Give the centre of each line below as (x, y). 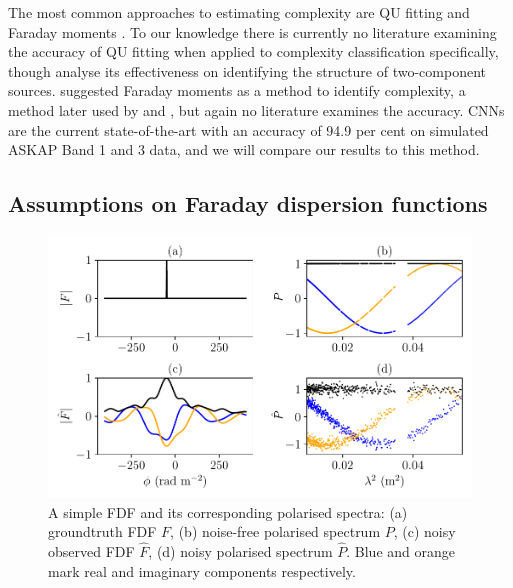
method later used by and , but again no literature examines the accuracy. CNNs (256, 109)
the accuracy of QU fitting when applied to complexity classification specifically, (253, 51)
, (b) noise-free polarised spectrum (275, 531)
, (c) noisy (424, 531)
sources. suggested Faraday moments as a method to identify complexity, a (237, 90)
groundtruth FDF (102, 531)
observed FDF (91, 550)
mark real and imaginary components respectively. (202, 570)
